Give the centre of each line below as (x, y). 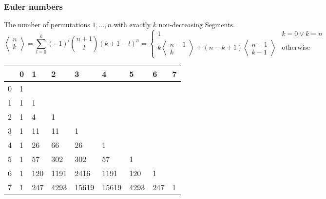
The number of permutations (47, 25)
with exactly (132, 25)
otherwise (296, 48)
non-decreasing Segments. (197, 25)
